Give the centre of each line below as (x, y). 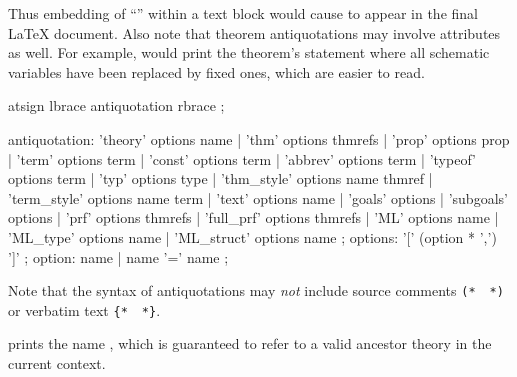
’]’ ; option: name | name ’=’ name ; (118, 256)
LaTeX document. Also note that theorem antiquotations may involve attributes (254, 32)
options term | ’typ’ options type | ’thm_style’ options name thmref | (220, 178)
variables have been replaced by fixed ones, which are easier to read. (216, 71)
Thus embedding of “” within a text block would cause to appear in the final (243, 13)
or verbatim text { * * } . (84, 309)
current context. (57, 363)
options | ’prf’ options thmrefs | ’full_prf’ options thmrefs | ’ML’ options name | (253, 217)
